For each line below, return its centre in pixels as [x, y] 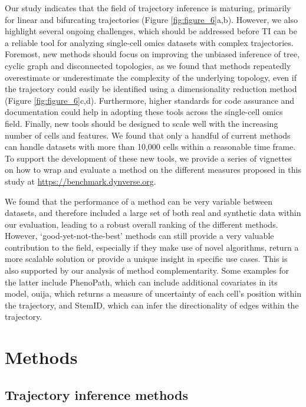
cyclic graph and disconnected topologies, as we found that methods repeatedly [148, 65]
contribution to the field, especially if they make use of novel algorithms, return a [152, 247]
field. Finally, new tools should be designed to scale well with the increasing [142, 123]
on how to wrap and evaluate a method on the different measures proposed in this [153, 170]
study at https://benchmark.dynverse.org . [80, 181]
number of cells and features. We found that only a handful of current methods [148, 135]
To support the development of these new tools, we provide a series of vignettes [148, 158]
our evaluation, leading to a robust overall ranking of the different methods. [142, 224]
